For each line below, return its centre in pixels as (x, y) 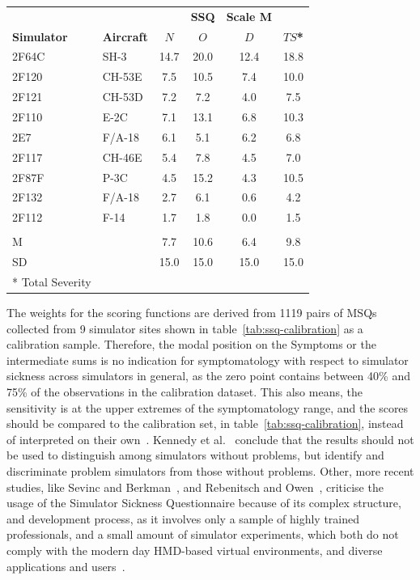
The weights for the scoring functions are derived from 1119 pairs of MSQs (192, 313)
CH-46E (122, 157)
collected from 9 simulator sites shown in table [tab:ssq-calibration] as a (185, 328)
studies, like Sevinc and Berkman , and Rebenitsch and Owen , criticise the (195, 487)
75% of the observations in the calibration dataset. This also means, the (185, 392)
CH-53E (122, 76)
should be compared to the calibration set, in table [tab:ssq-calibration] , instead (205, 423)
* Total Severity (52, 281)
